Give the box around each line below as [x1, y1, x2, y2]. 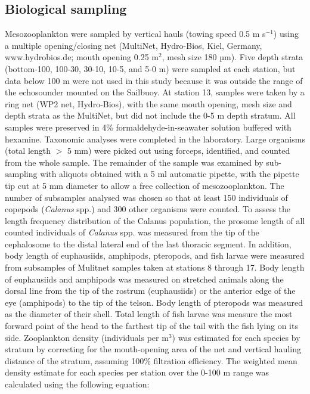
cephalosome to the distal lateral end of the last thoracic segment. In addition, [5, 237, 292, 250]
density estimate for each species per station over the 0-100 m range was [5, 366, 269, 379]
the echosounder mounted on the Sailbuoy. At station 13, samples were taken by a [5, 86, 305, 98]
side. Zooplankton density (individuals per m [5, 331, 169, 343]
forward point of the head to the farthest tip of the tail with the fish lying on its [5, 319, 298, 332]
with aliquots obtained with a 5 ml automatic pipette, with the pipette [40, 167, 299, 180]
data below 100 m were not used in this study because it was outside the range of [5, 74, 303, 86]
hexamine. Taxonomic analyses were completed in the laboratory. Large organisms [5, 132, 305, 145]
